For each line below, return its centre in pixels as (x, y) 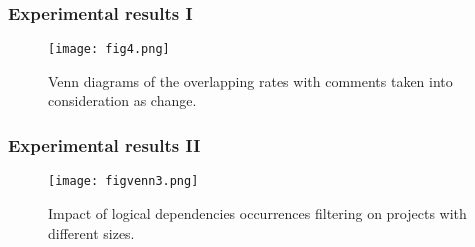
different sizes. (91, 232)
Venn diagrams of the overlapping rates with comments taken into (250, 80)
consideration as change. (122, 100)
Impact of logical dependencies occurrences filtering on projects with (257, 212)
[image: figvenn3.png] (123, 181)
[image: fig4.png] (109, 49)
